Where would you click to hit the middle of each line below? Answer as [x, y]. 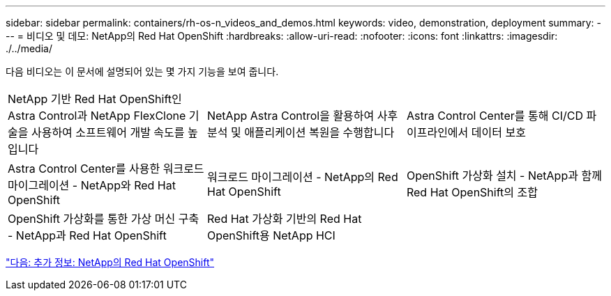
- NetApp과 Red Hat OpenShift [87, 235]
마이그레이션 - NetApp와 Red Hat [92, 185]
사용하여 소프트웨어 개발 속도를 [108, 132]
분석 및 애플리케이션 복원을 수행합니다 [301, 132]
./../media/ [29, 48]
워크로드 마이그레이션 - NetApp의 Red [302, 177]
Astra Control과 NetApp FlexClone [97, 116]
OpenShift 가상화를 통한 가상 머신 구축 [104, 219]
